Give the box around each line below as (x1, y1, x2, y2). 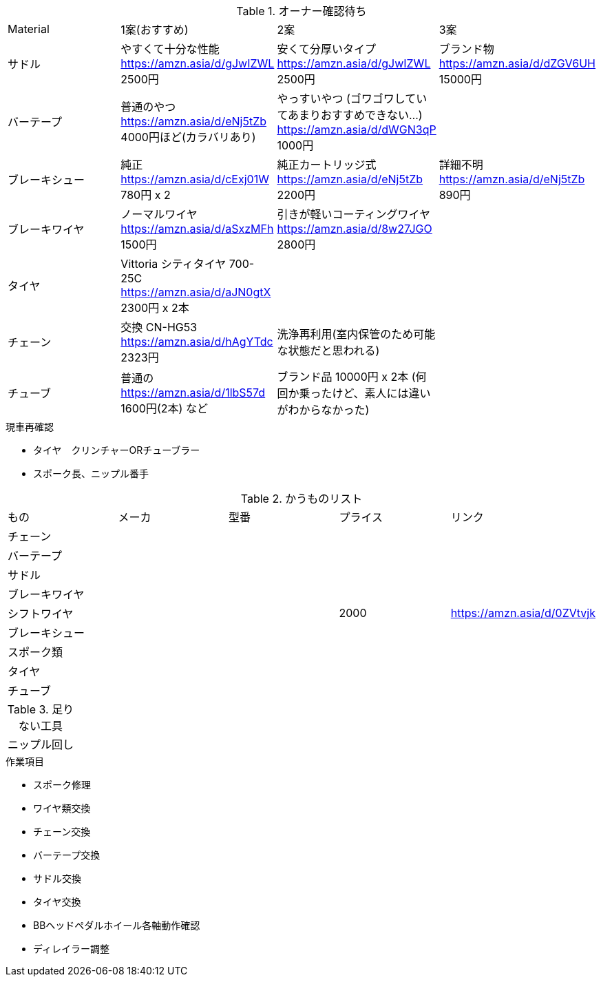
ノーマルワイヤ (120, 207, 198, 221)
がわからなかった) (277, 403, 370, 417)
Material (8, 22, 50, 36)
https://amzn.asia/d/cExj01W (120, 172, 269, 186)
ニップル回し (8, 738, 74, 751)
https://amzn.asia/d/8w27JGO (277, 222, 432, 236)
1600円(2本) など (120, 401, 208, 415)
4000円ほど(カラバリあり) (120, 130, 256, 144)
